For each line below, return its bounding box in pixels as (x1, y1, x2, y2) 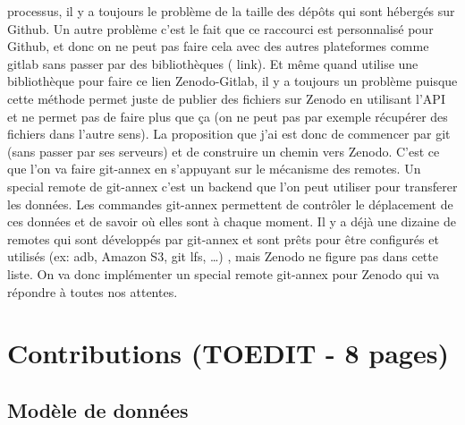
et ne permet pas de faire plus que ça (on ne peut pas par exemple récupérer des (7, 106, 448, 125)
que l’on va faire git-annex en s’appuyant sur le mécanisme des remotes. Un (7, 159, 421, 178)
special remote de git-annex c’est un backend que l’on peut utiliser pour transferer (7, 176, 458, 195)
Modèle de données (7, 395, 189, 423)
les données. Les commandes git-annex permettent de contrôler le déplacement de (7, 194, 453, 213)
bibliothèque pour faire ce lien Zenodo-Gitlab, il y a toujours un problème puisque (7, 72, 458, 90)
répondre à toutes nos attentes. (7, 282, 178, 301)
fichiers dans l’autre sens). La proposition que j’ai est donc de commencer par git (7, 124, 451, 143)
